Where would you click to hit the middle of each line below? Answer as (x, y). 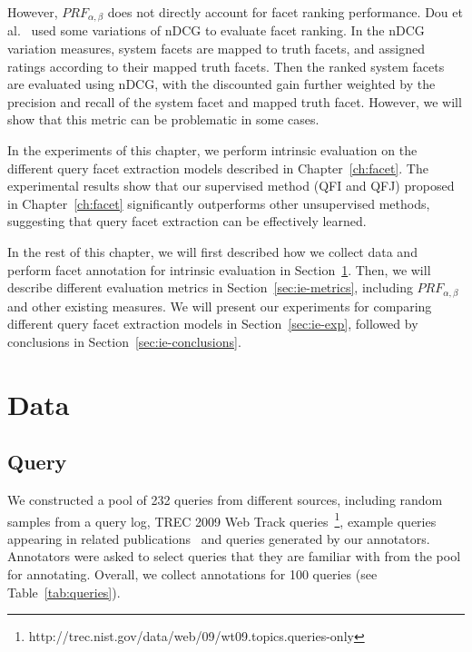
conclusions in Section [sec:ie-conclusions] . (124, 341)
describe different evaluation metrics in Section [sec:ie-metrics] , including (210, 287)
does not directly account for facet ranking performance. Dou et (285, 12)
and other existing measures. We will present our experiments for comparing (220, 306)
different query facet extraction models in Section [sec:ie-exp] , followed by (213, 324)
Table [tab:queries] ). (64, 592)
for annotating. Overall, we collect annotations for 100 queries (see (192, 574)
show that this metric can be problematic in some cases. (163, 119)
